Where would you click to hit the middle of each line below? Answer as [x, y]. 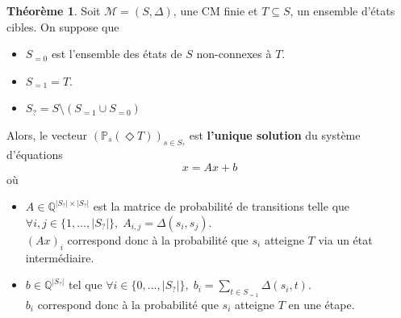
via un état [345, 239]
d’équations [35, 155]
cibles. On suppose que [63, 26]
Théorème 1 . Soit [54, 10]
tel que [86, 285]
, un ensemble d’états [343, 10]
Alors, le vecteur [47, 134]
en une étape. [322, 304]
